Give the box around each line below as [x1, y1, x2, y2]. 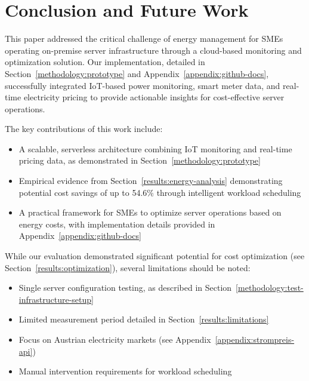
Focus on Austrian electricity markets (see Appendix [18, 333, 211, 345]
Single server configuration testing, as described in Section [18, 281, 232, 294]
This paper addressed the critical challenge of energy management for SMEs [5, 32, 283, 45]
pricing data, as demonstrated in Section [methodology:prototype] [18, 154, 261, 167]
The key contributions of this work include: [5, 122, 163, 135]
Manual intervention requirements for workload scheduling [18, 365, 232, 377]
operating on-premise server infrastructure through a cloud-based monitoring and [5, 44, 302, 56]
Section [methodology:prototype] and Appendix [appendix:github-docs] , [5, 67, 269, 79]
